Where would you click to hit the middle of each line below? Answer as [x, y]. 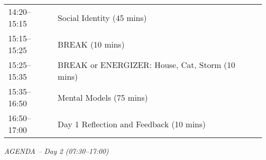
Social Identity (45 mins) [102, 17]
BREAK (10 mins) [91, 44]
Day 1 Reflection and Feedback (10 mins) [132, 124]
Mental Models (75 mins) [103, 97]
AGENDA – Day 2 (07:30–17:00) [57, 151]
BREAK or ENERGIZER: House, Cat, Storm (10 [146, 65]
